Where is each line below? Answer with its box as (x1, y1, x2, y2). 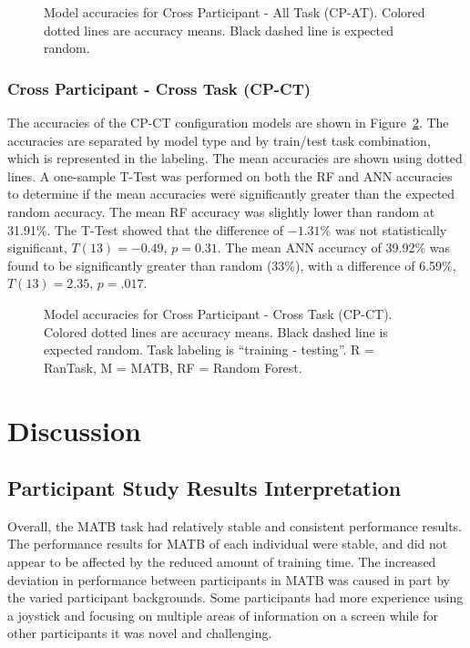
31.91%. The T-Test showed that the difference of (7, 220, 284, 239)
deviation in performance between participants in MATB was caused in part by (7, 570, 450, 589)
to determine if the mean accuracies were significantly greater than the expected (7, 184, 455, 203)
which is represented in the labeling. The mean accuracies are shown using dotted (7, 149, 463, 168)
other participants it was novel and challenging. (7, 623, 272, 643)
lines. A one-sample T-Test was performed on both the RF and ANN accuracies (7, 166, 453, 185)
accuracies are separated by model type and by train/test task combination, (7, 130, 431, 149)
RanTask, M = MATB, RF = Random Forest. (44, 357, 302, 376)
